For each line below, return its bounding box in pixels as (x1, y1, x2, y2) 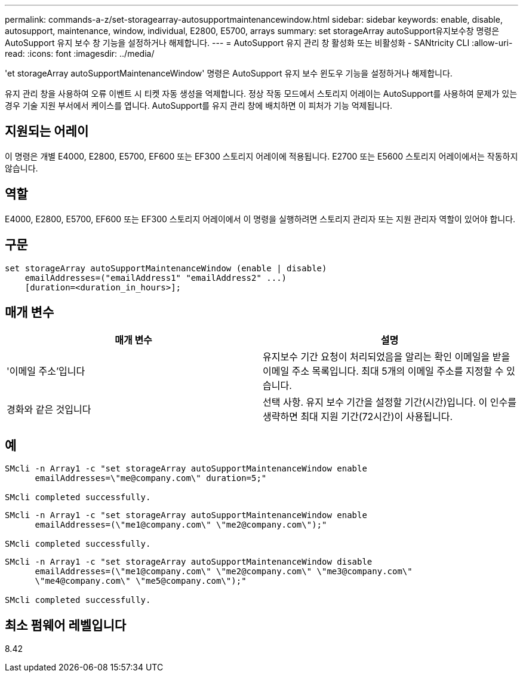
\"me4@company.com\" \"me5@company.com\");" (35, 576, 247, 586)
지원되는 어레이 (5, 124, 89, 139)
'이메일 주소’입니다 (7, 365, 85, 378)
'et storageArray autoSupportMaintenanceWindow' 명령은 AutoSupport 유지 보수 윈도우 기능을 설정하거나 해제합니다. (5, 68, 453, 78)
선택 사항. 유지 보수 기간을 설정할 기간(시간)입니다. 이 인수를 (263, 396, 516, 409)
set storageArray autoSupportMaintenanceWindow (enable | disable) (5, 263, 327, 273)
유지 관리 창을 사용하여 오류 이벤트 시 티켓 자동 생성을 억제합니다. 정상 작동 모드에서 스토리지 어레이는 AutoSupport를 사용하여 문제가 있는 (5, 88, 518, 99)
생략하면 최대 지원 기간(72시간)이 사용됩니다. (263, 411, 453, 423)
